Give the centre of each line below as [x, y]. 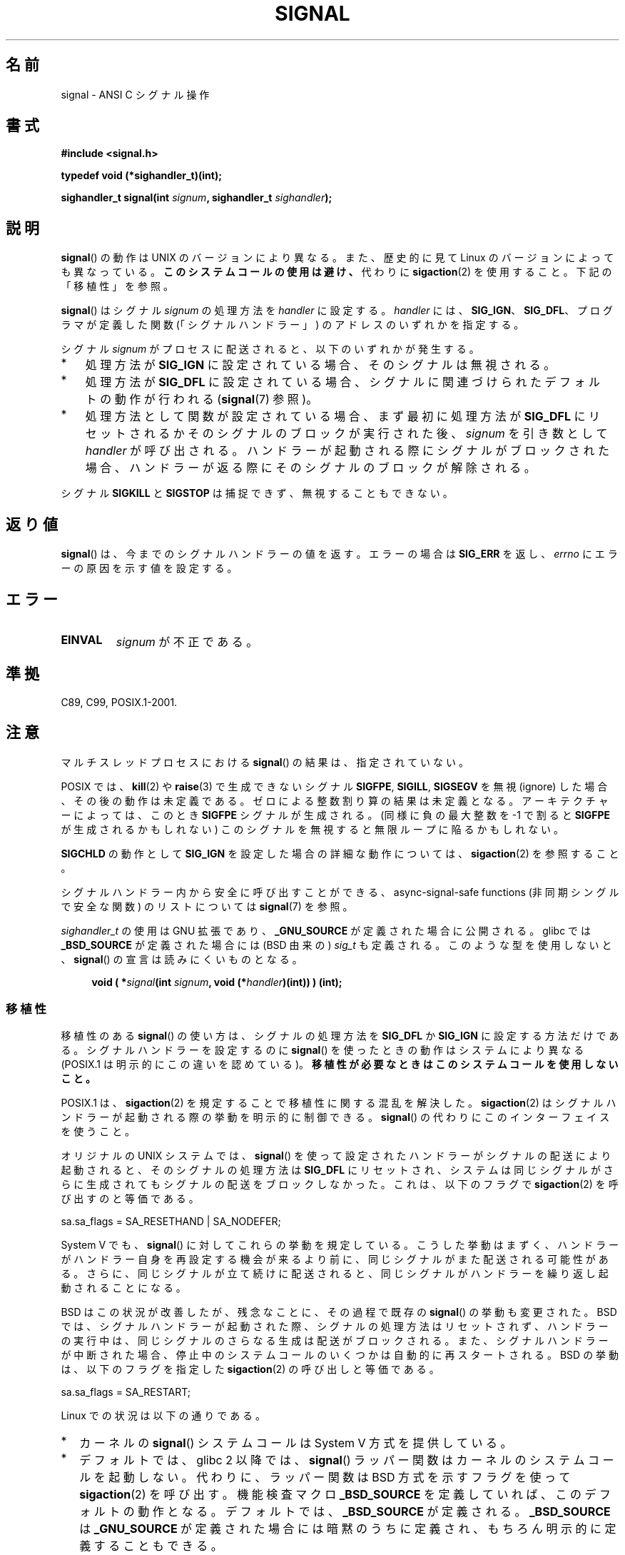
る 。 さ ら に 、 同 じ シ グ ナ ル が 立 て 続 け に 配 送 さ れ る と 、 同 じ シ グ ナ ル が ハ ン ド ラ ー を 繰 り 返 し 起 [335, 1274]
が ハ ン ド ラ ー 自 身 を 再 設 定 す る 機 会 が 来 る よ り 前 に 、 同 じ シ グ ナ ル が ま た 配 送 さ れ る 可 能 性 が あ [335, 1259]
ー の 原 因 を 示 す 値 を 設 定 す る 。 [149, 568]
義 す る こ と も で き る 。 [151, 1546]
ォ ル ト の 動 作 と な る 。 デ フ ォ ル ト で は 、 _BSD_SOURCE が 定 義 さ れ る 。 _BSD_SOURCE [345, 1512]
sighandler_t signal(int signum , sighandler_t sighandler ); [197, 198]
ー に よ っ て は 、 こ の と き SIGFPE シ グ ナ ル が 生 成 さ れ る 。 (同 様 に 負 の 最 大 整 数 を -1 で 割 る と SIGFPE [336, 815]
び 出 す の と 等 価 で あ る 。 [130, 1199]
